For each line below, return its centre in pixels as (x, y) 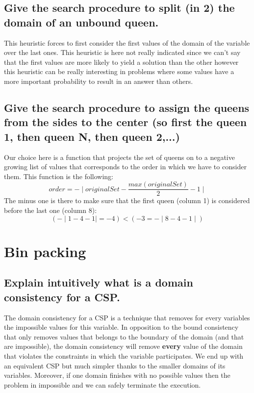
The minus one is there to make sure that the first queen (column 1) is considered (127, 200)
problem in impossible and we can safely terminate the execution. (102, 384)
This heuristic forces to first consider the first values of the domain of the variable (127, 42)
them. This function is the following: (59, 176)
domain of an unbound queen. (81, 22)
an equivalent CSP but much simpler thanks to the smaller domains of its (115, 365)
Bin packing (45, 251)
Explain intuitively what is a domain (99, 282)
